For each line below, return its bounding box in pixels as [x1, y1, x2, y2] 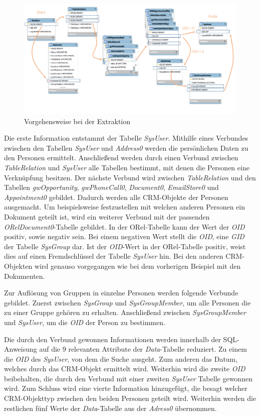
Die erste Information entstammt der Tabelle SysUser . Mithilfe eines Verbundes [4, 133, 248, 143]
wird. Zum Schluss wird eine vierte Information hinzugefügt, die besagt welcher [4, 383, 247, 393]
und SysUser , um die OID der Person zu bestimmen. [4, 317, 165, 327]
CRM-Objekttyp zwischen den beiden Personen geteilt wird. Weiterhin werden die [4, 393, 256, 403]
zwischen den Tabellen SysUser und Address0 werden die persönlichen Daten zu [4, 142, 248, 153]
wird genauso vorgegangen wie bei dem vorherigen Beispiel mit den [35, 260, 241, 271]
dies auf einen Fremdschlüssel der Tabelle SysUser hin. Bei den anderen [4, 251, 223, 261]
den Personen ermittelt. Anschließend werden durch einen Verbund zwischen [4, 152, 238, 163]
